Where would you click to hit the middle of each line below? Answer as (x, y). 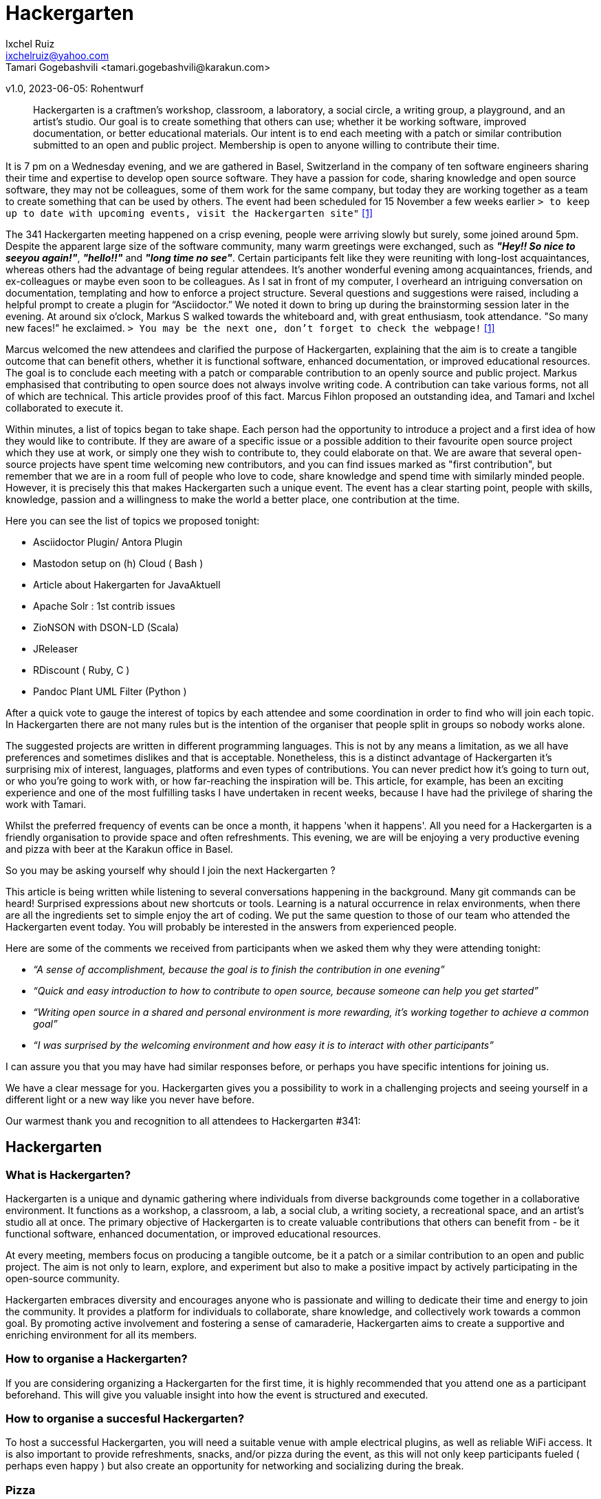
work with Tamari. (46, 804)
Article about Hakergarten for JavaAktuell (127, 584)
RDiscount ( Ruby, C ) (81, 670)
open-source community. (63, 1278)
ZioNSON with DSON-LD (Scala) (106, 627)
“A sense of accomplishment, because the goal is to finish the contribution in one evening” (239, 969)
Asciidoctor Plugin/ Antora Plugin (108, 542)
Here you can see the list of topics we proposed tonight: (133, 520)
